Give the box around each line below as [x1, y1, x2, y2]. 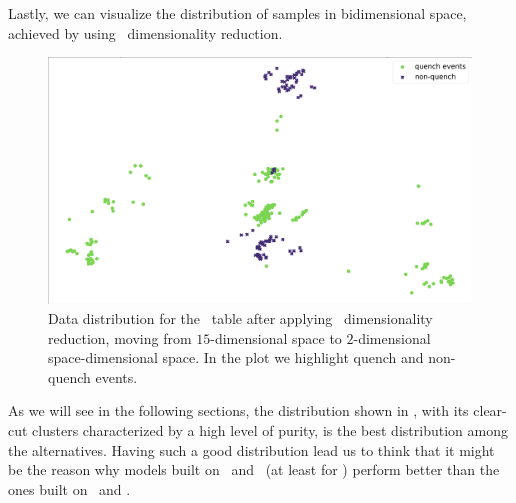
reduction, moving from [48, 327, 192, 348]
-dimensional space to [210, 327, 342, 348]
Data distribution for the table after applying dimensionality [48, 307, 433, 328]
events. [95, 366, 138, 387]
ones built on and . [8, 478, 131, 499]
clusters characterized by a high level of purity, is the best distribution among [32, 419, 508, 440]
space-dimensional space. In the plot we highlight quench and [48, 347, 424, 368]
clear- [473, 400, 507, 421]
